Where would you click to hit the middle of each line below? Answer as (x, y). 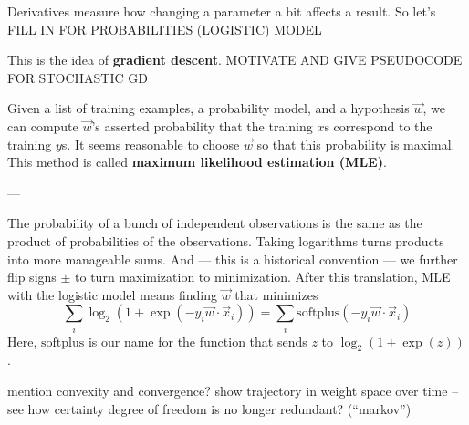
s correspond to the (378, 125)
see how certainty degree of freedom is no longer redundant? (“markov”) (209, 408)
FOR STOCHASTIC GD (78, 77)
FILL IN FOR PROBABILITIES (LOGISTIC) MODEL (165, 29)
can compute (43, 125)
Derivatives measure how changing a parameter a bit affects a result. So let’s (222, 11)
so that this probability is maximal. (356, 144)
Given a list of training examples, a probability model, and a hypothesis (208, 108)
